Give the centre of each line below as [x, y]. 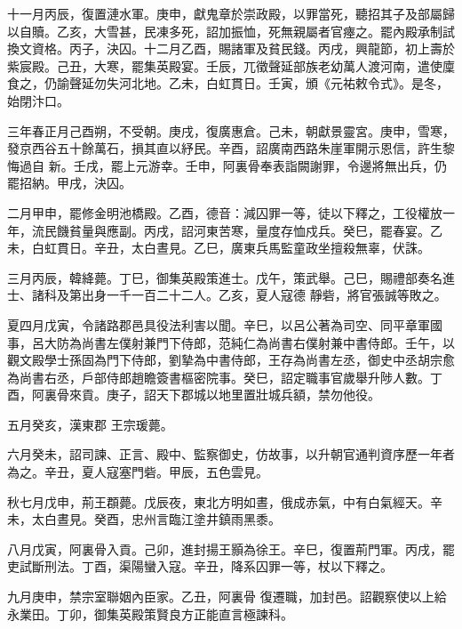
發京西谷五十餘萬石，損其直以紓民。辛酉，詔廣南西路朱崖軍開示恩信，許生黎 [231, 148]
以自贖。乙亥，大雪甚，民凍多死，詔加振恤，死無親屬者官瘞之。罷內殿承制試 [231, 31]
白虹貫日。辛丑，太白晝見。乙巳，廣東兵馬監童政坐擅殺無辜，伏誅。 [231, 248]
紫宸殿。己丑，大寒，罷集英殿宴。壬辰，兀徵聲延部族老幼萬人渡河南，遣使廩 [231, 65]
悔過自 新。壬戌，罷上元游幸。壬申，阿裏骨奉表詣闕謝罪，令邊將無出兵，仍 [227, 165]
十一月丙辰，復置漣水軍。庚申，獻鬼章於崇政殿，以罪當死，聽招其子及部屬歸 [231, 13]
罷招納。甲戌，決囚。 [69, 183]
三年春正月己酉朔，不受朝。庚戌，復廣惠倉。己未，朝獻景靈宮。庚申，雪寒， [231, 130]
